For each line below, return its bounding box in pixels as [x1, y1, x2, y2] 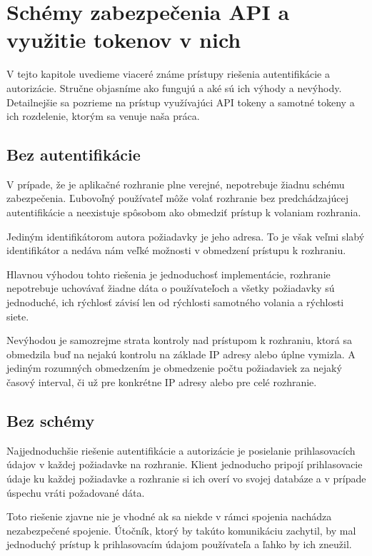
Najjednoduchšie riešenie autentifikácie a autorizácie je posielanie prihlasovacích [6, 443, 356, 458]
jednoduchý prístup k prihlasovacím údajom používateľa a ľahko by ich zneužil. [6, 537, 352, 552]
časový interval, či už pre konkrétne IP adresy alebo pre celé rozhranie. [6, 375, 317, 390]
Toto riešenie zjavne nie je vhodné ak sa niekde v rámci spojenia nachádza [6, 509, 332, 524]
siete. [6, 308, 29, 323]
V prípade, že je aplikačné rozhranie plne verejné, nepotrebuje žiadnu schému [6, 176, 345, 191]
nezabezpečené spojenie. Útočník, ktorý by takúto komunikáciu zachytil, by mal [6, 522, 356, 537]
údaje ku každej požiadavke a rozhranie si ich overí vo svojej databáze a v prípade [6, 471, 366, 485]
